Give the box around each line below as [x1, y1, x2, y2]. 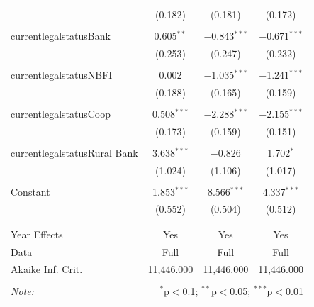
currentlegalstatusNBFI [11, 67, 113, 82]
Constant [11, 184, 50, 199]
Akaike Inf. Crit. [11, 262, 83, 277]
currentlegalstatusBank [11, 28, 111, 43]
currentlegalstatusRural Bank [11, 145, 138, 160]
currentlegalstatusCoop [11, 106, 111, 121]
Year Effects [11, 226, 63, 241]
